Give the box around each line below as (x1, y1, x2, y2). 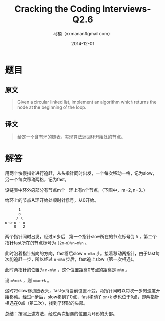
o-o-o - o (5, 220, 26, 225)
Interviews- (102, 3, 151, 15)
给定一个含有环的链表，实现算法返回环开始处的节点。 (17, 134, 126, 140)
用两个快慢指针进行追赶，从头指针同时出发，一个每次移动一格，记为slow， (5, 170, 157, 176)
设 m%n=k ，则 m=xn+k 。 (5, 277, 52, 283)
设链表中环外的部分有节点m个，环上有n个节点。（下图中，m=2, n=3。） (5, 187, 148, 193)
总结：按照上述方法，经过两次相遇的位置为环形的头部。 (5, 310, 117, 316)
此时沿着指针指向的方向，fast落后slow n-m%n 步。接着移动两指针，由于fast (5, 250, 156, 256)
